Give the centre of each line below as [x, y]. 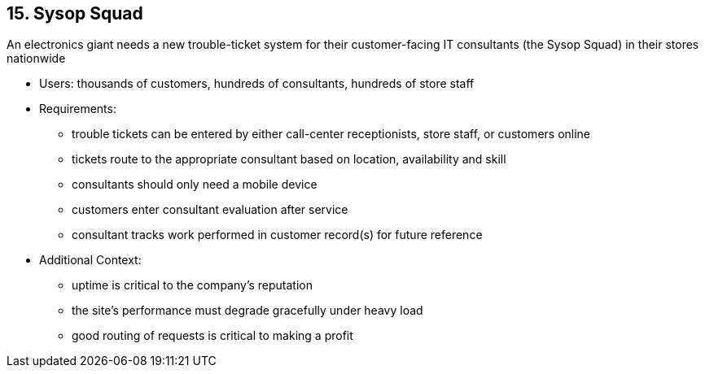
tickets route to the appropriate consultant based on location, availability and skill [289, 159]
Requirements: [78, 109]
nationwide [36, 59]
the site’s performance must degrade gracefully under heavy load [247, 311]
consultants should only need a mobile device [195, 185]
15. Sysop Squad [75, 13]
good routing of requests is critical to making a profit [212, 336]
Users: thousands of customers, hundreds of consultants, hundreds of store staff [257, 84]
